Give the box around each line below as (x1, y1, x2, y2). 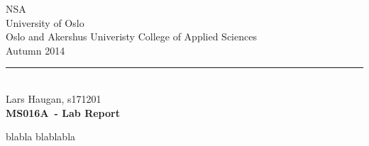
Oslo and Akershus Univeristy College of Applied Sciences (6, 29, 257, 44)
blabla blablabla (6, 129, 76, 144)
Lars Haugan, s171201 (6, 91, 101, 106)
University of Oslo (6, 15, 84, 30)
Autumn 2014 (6, 43, 65, 57)
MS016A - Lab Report (6, 105, 120, 120)
